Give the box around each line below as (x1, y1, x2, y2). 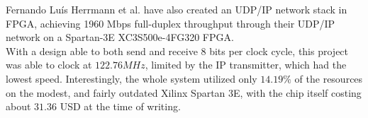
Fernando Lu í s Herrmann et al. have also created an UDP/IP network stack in (6, 2, 347, 16)
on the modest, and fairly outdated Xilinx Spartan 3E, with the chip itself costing (6, 85, 362, 100)
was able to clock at (6, 57, 92, 72)
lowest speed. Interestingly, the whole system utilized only (6, 71, 257, 85)
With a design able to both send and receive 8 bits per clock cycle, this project (6, 43, 349, 58)
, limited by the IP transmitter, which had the (145, 57, 347, 72)
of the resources (294, 71, 363, 85)
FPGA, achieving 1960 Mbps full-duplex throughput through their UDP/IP (6, 16, 335, 30)
